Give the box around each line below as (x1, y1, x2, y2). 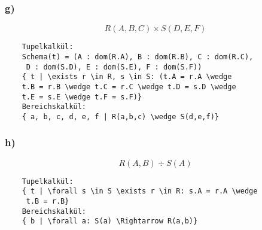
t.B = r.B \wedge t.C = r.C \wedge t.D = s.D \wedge (22, 82, 236, 91)
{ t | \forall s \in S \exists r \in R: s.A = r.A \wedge (22, 187, 258, 196)
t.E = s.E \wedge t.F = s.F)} (22, 92, 142, 101)
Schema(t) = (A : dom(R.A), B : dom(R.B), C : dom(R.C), (22, 52, 254, 61)
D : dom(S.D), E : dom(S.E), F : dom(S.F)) (26, 62, 202, 71)
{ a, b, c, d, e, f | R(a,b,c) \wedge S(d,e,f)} (22, 112, 219, 121)
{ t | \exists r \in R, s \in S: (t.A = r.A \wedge (22, 72, 232, 81)
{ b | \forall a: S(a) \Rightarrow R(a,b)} (22, 217, 198, 226)
